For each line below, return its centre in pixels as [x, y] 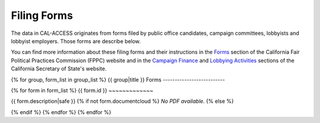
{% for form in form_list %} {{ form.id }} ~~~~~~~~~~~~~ [82, 90]
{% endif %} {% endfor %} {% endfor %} [61, 112]
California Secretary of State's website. [59, 69]
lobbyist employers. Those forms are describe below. [76, 41]
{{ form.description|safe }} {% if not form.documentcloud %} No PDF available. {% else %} [122, 101]
